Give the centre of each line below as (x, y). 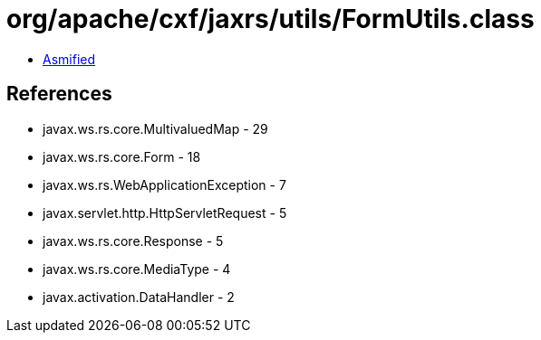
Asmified (69, 59)
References (59, 94)
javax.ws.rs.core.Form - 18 (122, 156)
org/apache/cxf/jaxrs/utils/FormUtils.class (270, 19)
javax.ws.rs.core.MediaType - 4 (137, 269)
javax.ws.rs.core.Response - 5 (133, 241)
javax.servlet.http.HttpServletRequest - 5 (165, 212)
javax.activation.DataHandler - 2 (139, 297)
